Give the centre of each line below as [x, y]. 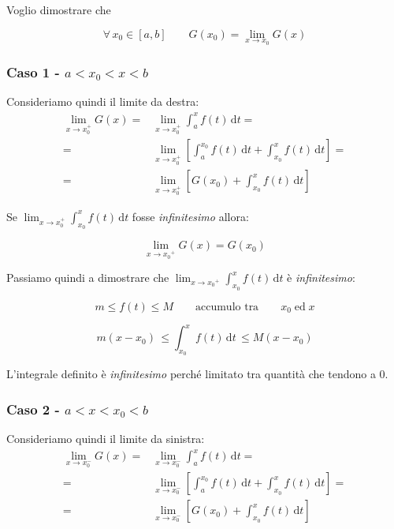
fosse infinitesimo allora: [190, 216]
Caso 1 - [33, 72]
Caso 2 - [33, 409]
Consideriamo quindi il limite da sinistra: [106, 439]
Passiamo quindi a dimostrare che [88, 278]
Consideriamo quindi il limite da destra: [103, 101]
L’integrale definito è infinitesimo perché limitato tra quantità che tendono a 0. [197, 374]
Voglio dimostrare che [59, 9]
